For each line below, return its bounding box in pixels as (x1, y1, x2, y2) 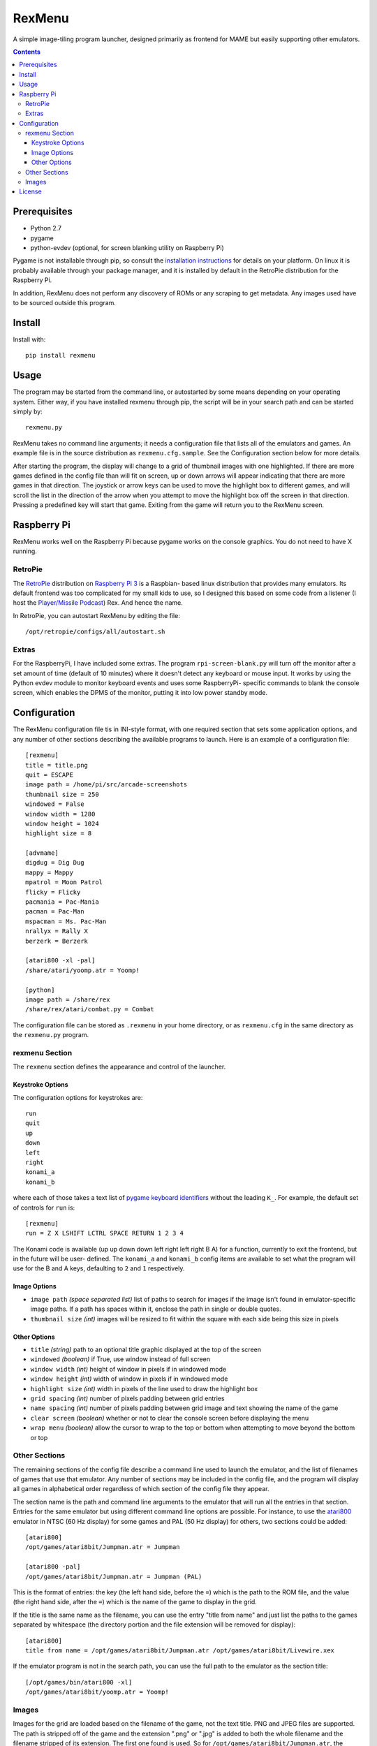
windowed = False (25, 800, 84, 808)
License (19, 187, 42, 196)
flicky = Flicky (25, 888, 81, 896)
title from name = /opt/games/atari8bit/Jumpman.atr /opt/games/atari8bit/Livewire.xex (25, 1646, 335, 1655)
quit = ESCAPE (25, 770, 73, 779)
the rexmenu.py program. (13, 1031, 89, 1039)
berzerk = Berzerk (25, 937, 89, 945)
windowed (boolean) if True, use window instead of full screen (30, 1355, 211, 1363)
